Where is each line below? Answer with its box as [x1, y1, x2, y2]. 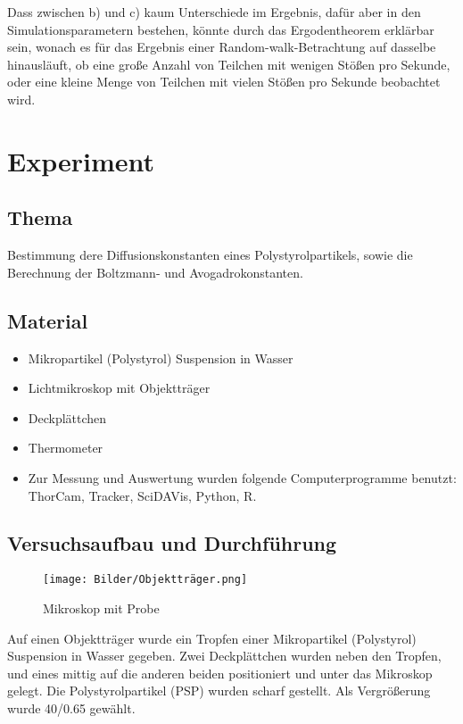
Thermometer [28, 438, 103, 457]
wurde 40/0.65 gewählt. [7, 698, 136, 717]
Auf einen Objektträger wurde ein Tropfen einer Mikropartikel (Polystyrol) [7, 628, 417, 647]
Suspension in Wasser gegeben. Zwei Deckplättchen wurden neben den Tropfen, [7, 646, 442, 665]
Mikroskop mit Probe [43, 598, 160, 617]
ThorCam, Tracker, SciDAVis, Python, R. [28, 486, 257, 504]
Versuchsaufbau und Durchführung [7, 529, 337, 557]
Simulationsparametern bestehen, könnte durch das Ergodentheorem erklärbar [7, 20, 434, 38]
